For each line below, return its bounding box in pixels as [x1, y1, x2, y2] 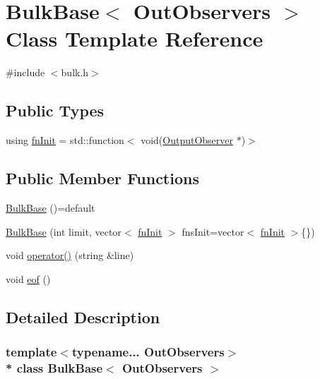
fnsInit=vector [182, 224, 244, 239]
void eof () [6, 271, 51, 286]
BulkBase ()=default [6, 200, 95, 215]
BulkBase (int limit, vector [6, 224, 122, 239]
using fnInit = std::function [6, 133, 124, 148]
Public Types [6, 100, 105, 121]
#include [6, 65, 45, 80]
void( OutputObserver [141, 133, 234, 148]
